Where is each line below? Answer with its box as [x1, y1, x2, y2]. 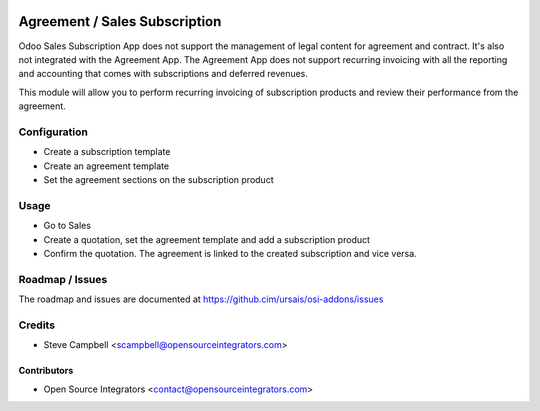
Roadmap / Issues [18, 272, 108, 286]
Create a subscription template [43, 146, 171, 158]
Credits [18, 318, 55, 332]
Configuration [18, 125, 89, 139]
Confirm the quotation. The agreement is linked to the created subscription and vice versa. [43, 247, 417, 259]
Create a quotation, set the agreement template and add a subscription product [43, 233, 370, 245]
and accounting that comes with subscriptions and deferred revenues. [18, 68, 309, 80]
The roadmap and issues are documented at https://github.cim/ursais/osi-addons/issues [18, 293, 384, 305]
